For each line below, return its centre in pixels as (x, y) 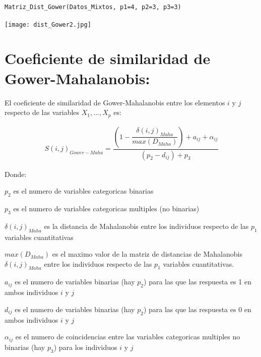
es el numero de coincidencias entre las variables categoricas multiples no (128, 337)
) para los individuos (85, 347)
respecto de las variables (42, 112)
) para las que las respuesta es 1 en (198, 282)
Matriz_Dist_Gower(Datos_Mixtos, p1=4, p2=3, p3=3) (93, 7)
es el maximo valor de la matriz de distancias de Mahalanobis (147, 254)
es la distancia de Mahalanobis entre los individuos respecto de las (146, 226)
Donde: (16, 174)
